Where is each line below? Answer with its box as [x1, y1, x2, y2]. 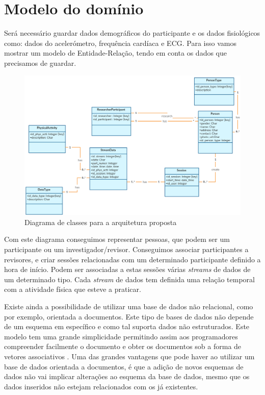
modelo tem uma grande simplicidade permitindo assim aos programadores [4, 331, 238, 341]
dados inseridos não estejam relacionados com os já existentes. [4, 381, 198, 391]
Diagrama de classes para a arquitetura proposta [24, 216, 177, 227]
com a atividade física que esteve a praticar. [4, 284, 141, 294]
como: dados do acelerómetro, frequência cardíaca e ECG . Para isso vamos [4, 37, 236, 48]
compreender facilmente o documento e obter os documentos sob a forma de [4, 341, 242, 352]
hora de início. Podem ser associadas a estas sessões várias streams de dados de [4, 264, 251, 275]
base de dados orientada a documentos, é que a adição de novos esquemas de [4, 361, 244, 372]
